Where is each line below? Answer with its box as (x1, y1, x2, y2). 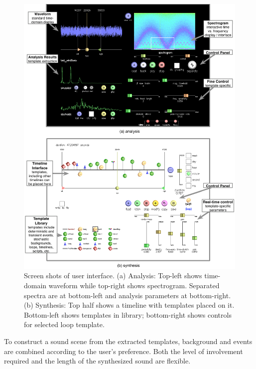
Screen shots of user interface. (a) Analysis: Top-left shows (24, 270, 202, 281)
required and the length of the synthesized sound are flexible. (4, 356, 191, 366)
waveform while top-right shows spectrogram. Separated (48, 280, 220, 290)
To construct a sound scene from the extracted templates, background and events (4, 336, 253, 346)
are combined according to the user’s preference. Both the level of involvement (4, 346, 243, 356)
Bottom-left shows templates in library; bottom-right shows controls (24, 309, 232, 320)
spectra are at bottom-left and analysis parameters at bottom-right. (24, 290, 231, 300)
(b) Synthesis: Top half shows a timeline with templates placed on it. (24, 300, 235, 310)
